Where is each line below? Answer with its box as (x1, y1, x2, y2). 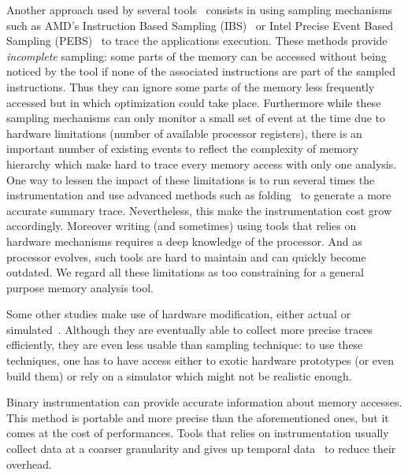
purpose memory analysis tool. (6, 279, 154, 295)
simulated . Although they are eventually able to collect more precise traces (6, 321, 373, 337)
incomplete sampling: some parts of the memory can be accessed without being (6, 47, 387, 64)
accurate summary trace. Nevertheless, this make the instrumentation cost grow (6, 202, 392, 218)
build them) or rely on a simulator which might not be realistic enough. (6, 367, 352, 384)
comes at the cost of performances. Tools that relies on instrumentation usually (6, 425, 389, 441)
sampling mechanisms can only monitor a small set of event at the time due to (6, 109, 386, 126)
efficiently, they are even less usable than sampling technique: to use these (6, 336, 363, 353)
